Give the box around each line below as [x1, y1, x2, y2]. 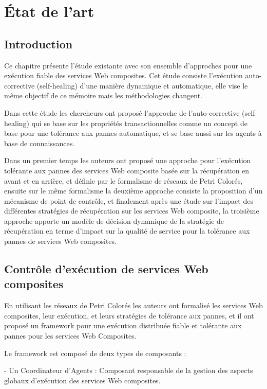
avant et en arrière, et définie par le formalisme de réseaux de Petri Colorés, [4, 175, 243, 186]
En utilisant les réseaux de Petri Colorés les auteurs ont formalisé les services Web [4, 300, 263, 311]
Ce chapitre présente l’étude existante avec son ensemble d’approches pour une [4, 60, 252, 70]
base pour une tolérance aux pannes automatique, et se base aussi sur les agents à [4, 128, 262, 138]
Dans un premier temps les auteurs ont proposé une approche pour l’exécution [4, 155, 251, 166]
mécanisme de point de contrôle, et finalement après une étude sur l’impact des [4, 195, 253, 206]
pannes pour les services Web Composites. [4, 330, 137, 341]
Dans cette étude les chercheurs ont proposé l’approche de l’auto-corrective [4, 107, 240, 118]
